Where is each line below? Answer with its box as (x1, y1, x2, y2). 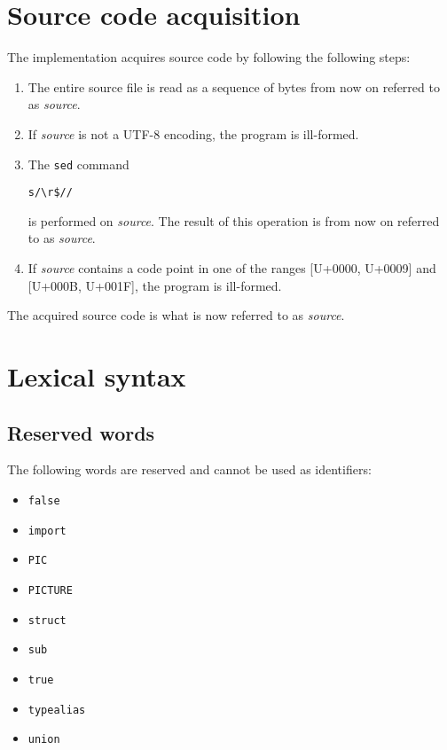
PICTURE (27, 583, 73, 597)
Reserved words (7, 418, 155, 446)
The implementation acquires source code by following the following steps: (7, 48, 411, 66)
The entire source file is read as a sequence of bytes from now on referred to (27, 77, 440, 96)
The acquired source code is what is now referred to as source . (7, 306, 345, 324)
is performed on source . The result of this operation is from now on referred (27, 211, 440, 230)
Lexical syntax (7, 357, 186, 394)
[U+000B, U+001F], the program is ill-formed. (27, 276, 282, 294)
